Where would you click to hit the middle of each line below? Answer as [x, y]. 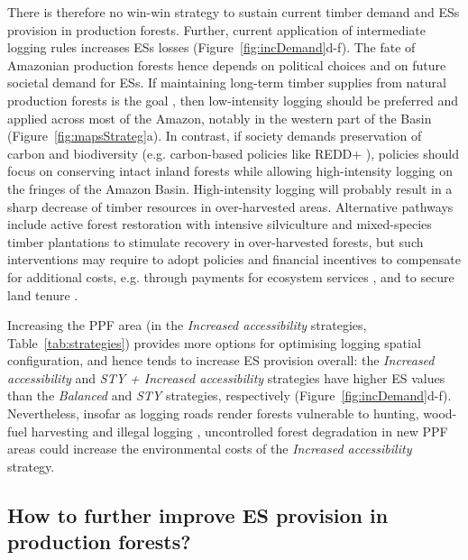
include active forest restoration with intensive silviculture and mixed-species [220, 224]
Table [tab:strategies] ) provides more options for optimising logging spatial [214, 342]
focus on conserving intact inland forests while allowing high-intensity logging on [230, 171]
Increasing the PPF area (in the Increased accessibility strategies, [187, 325]
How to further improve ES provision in [198, 514]
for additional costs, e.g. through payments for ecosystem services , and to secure [231, 276]
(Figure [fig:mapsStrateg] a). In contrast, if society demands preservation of [215, 136]
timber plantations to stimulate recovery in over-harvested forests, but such [216, 241]
